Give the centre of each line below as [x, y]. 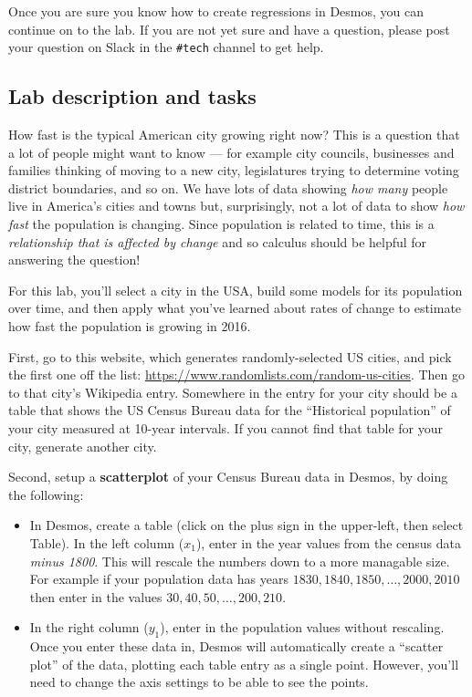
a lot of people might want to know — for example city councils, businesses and [231, 152]
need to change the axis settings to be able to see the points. [199, 682]
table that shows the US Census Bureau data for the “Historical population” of [230, 410]
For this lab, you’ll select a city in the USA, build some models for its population [236, 290]
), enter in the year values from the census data [328, 542]
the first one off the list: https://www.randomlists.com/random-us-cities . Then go [236, 375]
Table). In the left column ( [107, 542]
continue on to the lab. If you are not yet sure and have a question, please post [229, 29]
